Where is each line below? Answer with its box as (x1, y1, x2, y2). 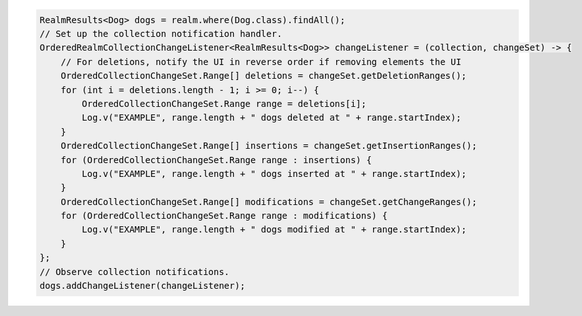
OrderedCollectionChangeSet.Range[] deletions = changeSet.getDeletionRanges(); (60, 70, 467, 82)
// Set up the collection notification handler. (39, 28, 283, 39)
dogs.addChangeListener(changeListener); (39, 280, 246, 292)
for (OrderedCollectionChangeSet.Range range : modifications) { (60, 210, 388, 222)
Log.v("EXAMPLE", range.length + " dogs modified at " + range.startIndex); (81, 224, 467, 235)
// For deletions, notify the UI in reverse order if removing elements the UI (60, 56, 462, 67)
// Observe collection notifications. (39, 266, 230, 277)
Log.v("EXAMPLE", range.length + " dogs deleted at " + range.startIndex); (81, 112, 462, 124)
